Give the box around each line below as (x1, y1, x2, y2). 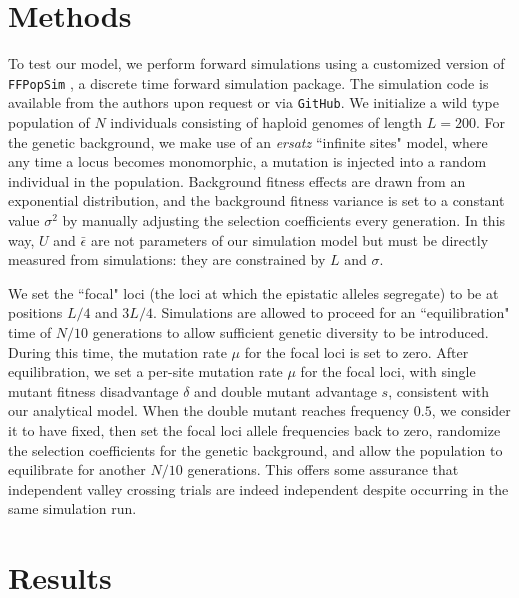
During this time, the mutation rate (8, 341, 227, 362)
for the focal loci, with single (300, 361, 476, 382)
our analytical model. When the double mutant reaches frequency (8, 400, 410, 421)
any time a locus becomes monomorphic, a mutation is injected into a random (8, 151, 487, 172)
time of (8, 321, 52, 342)
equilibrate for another (8, 459, 146, 480)
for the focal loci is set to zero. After (244, 341, 469, 362)
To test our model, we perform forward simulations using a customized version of (8, 53, 505, 74)
